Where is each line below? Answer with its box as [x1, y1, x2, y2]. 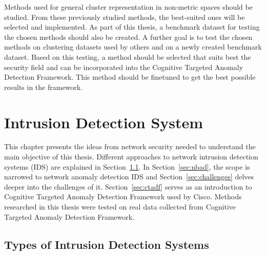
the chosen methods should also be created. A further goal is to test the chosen [4, 31, 253, 42]
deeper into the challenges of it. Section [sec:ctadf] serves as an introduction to [4, 181, 252, 192]
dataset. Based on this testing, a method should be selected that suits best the [4, 51, 251, 62]
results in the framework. [4, 81, 83, 92]
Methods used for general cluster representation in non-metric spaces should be [4, 2, 253, 12]
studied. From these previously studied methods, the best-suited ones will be [4, 11, 245, 22]
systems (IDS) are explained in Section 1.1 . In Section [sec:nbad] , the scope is [4, 161, 250, 172]
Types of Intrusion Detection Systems [4, 236, 209, 252]
